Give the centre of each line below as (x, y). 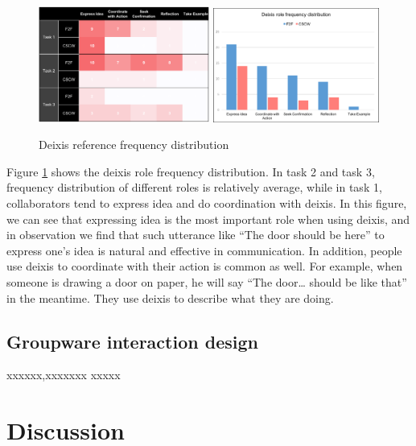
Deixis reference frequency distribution (134, 145)
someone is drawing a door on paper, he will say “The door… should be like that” (207, 282)
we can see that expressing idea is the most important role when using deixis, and (208, 219)
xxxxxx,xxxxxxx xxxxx (64, 375)
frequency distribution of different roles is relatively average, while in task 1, (194, 187)
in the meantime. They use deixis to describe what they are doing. (170, 297)
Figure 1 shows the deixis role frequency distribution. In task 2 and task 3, (191, 171)
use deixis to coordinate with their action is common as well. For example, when (205, 266)
